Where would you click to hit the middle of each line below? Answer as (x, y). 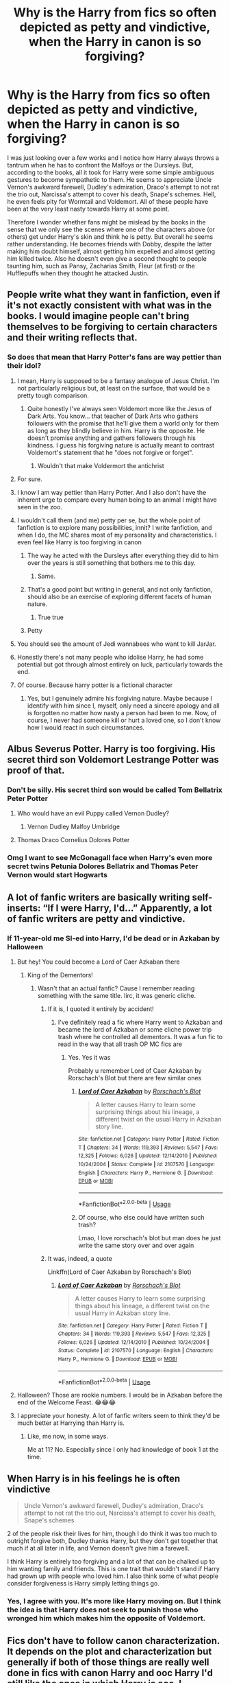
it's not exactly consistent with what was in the (110, 306)
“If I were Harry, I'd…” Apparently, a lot (127, 908)
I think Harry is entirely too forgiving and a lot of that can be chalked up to (111, 1562)
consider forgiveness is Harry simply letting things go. (83, 1583)
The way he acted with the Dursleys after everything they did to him (123, 555)
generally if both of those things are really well (108, 1662)
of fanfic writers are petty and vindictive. (97, 919)
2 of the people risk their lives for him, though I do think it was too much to (112, 1534)
